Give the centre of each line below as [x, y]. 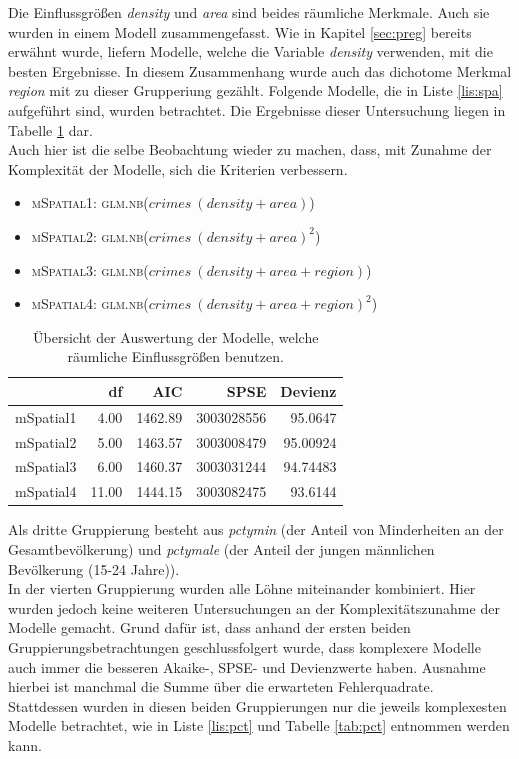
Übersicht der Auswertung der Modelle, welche [176, 336]
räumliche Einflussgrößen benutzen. [175, 356]
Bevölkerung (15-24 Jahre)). [94, 568]
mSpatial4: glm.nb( [90, 303]
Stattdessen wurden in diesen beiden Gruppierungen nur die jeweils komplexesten [257, 705]
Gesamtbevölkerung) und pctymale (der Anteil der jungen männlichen [221, 548]
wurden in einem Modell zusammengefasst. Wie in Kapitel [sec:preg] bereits [240, 31]
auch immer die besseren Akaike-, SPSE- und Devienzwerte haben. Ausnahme [247, 666]
